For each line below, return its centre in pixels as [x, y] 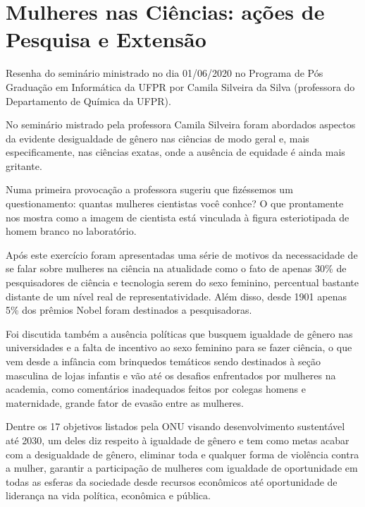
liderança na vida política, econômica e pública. [108, 495]
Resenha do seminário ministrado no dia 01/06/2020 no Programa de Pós [165, 73]
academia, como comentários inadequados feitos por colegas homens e [156, 389]
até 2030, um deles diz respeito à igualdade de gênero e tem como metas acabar [178, 440]
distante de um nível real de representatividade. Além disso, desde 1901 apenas [176, 296]
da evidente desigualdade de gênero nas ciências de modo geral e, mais [157, 138]
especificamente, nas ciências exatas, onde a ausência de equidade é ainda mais [175, 152]
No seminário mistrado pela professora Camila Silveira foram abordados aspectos [181, 124]
